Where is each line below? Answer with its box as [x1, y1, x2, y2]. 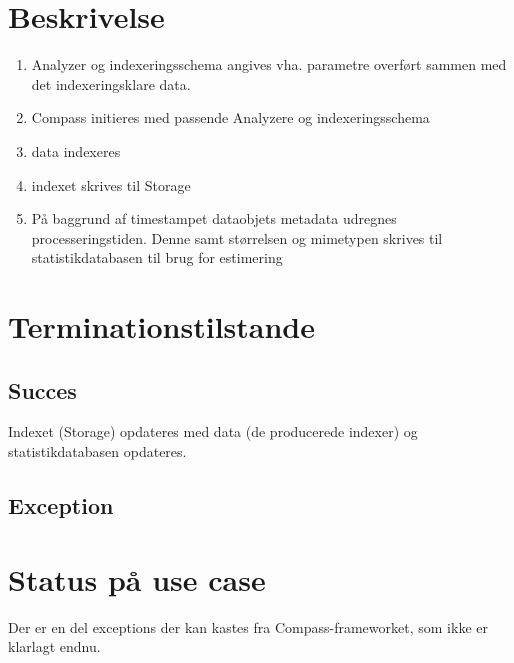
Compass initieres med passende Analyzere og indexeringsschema [31, 107, 430, 128]
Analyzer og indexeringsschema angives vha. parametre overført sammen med [31, 54, 507, 75]
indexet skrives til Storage [31, 174, 191, 195]
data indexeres [31, 140, 121, 161]
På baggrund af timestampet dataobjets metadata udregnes [31, 208, 397, 229]
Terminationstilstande [8, 306, 315, 347]
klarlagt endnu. [8, 636, 101, 657]
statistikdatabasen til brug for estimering [31, 247, 283, 268]
